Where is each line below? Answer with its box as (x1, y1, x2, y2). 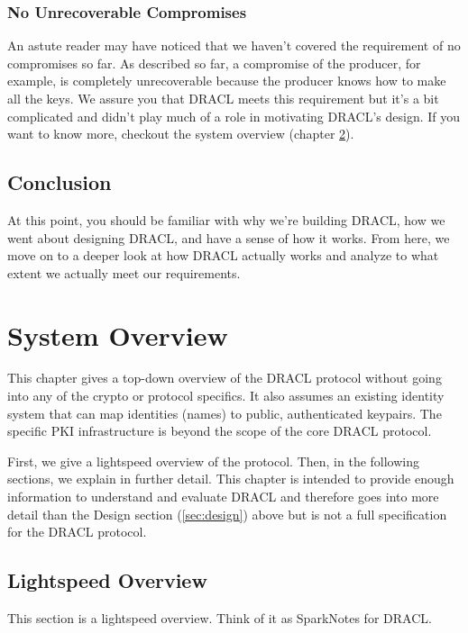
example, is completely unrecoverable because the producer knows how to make (7, 71, 446, 90)
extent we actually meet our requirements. (7, 263, 241, 282)
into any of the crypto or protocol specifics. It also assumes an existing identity (7, 386, 445, 405)
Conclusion (7, 168, 112, 196)
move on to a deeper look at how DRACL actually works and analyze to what (7, 246, 439, 265)
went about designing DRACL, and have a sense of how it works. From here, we (7, 228, 450, 247)
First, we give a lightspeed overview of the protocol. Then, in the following (7, 451, 420, 470)
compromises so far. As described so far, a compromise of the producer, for (7, 53, 421, 72)
